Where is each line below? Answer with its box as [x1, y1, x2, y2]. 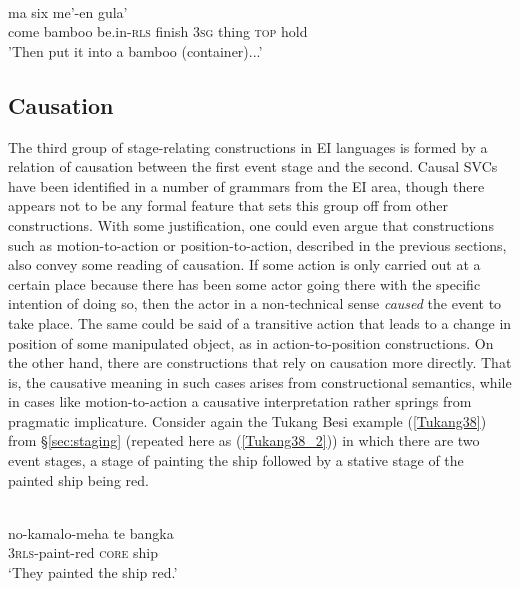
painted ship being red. [8, 469, 149, 490]
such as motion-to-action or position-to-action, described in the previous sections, [8, 234, 507, 255]
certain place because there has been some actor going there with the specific [8, 273, 481, 294]
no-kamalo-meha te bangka [8, 522, 174, 543]
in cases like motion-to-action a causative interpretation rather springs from [8, 391, 472, 412]
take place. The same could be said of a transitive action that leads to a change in [8, 312, 512, 333]
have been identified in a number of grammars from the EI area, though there [8, 175, 485, 196]
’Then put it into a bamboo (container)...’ [8, 40, 263, 61]
